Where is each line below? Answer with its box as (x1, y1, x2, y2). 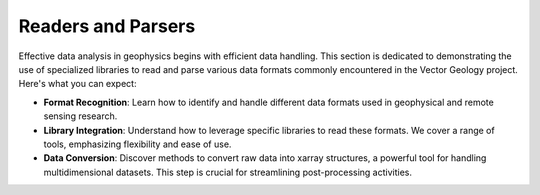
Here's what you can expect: (18, 78, 137, 90)
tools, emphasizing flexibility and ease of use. (43, 138, 232, 150)
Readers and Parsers (18, 15, 196, 37)
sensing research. (43, 110, 118, 122)
